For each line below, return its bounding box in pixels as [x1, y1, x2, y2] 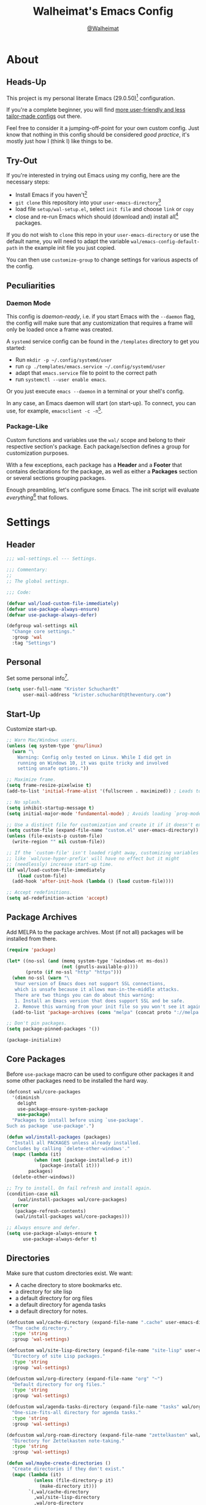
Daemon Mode [6, 299, 51, 308]
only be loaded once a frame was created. [6, 325, 113, 333]
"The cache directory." [12, 1325, 72, 1331]
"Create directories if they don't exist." [12, 1466, 124, 1472]
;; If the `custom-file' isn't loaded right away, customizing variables [6, 850, 199, 856]
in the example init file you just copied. [18, 244, 116, 252]
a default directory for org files [15, 1294, 93, 1302]
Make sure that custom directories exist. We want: [6, 1269, 133, 1277]
